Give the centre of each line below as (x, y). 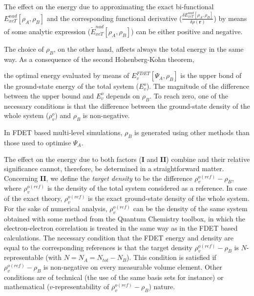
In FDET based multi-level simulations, (63, 132)
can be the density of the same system (190, 208)
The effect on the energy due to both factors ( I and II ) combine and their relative (127, 159)
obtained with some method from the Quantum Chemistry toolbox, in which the (125, 218)
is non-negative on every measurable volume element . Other (133, 267)
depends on (123, 95)
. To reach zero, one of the (189, 95)
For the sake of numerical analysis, (56, 208)
